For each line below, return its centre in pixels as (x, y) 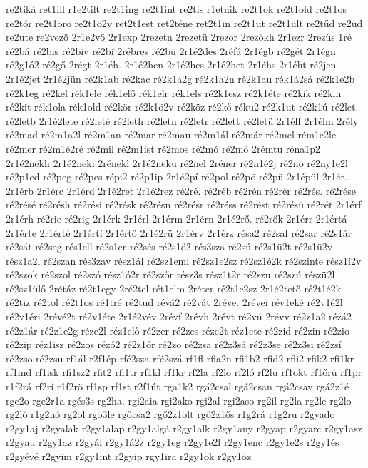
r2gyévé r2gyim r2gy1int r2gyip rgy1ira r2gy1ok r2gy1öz (129, 456)
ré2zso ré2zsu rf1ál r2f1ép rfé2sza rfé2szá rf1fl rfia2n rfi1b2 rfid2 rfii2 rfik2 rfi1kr (180, 358)
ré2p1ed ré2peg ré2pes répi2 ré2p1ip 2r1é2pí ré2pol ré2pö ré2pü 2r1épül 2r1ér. (177, 177)
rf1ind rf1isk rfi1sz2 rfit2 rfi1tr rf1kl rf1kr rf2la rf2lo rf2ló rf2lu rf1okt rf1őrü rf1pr (184, 372)
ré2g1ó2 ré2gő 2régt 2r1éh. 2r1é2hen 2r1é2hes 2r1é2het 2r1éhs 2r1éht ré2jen (171, 65)
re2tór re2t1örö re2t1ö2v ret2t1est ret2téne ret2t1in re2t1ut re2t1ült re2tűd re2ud (184, 22)
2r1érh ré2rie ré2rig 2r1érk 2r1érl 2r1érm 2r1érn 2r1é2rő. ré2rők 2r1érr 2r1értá (177, 218)
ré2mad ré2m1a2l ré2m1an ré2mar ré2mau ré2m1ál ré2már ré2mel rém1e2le (171, 134)
